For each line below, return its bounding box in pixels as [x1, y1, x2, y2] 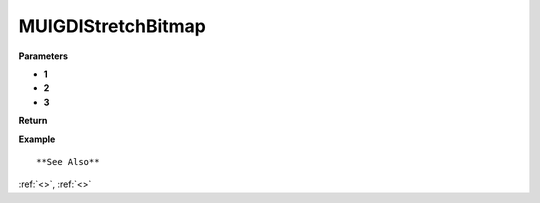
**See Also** [36, 156, 100, 167]
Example [18, 133, 56, 145]
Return [18, 115, 48, 127]
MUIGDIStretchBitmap [18, 15, 207, 37]
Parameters [18, 50, 69, 62]
